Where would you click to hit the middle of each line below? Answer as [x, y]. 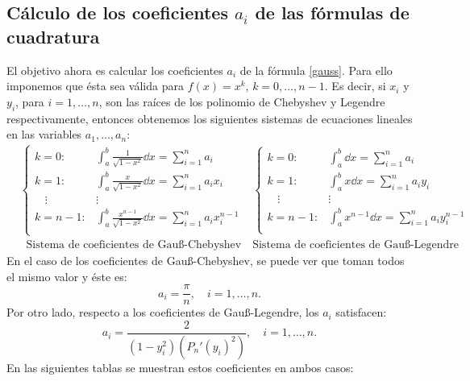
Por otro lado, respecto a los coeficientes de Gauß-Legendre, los [163, 312]
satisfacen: [361, 312]
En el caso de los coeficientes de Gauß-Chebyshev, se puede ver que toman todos [206, 261]
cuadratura [53, 36]
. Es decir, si [355, 86]
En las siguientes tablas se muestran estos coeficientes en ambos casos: [180, 367]
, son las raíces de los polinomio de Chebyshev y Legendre [242, 101]
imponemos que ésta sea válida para [95, 86]
